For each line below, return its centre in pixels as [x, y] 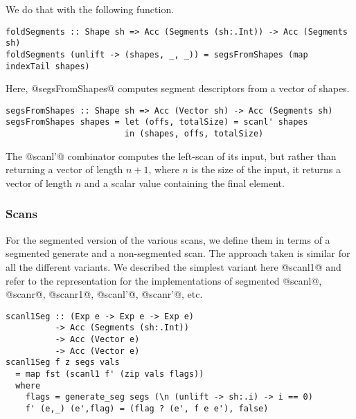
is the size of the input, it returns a [266, 169]
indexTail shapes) [48, 66]
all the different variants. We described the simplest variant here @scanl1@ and [173, 266]
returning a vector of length [64, 169]
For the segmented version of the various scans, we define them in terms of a [168, 239]
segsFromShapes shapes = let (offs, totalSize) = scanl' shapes [157, 122]
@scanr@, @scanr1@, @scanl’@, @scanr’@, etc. [104, 294]
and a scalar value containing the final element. [184, 182]
